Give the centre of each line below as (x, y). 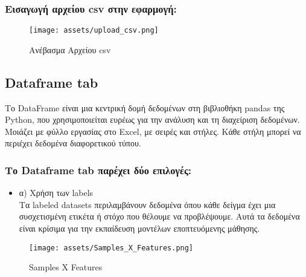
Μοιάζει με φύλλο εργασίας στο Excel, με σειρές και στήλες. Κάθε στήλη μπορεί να (153, 131)
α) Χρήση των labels (56, 193)
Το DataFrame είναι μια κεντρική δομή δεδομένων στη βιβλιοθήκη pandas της (145, 107)
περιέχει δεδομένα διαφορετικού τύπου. (73, 143)
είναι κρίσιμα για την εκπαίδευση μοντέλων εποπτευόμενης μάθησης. (139, 228)
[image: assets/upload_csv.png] (94, 31)
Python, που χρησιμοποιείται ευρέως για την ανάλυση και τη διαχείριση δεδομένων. (152, 119)
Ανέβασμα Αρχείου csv (70, 49)
